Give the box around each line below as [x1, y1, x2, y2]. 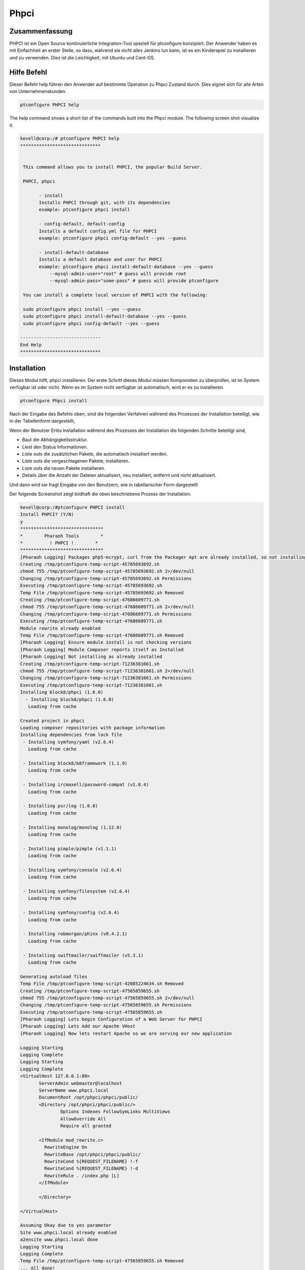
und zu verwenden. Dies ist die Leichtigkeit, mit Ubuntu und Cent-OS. [9, 54, 155, 60]
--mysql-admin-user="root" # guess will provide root [49, 271, 187, 276]
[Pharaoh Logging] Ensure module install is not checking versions [20, 640, 192, 645]
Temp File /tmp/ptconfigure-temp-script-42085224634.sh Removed [20, 981, 184, 987]
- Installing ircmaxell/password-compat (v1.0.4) [23, 782, 149, 787]
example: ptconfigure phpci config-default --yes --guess [39, 235, 187, 241]
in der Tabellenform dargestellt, [9, 418, 76, 424]
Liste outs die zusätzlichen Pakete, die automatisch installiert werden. [22, 451, 168, 457]
